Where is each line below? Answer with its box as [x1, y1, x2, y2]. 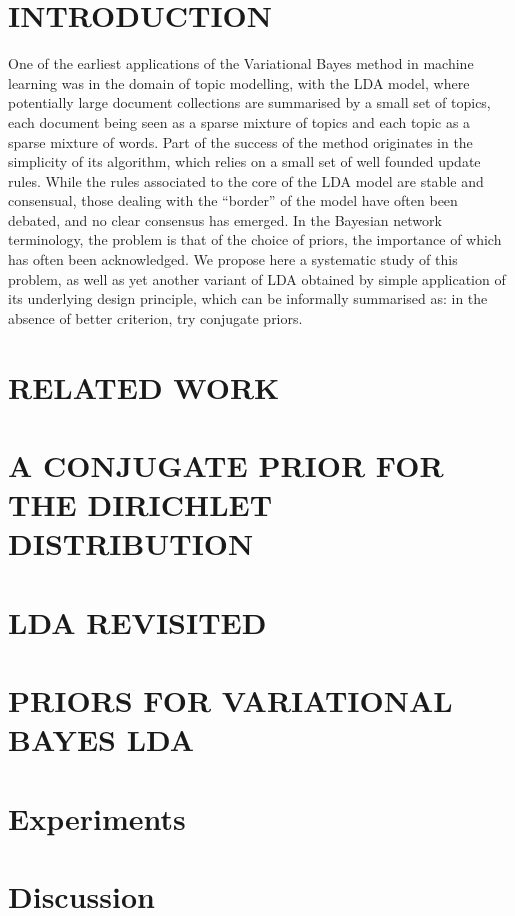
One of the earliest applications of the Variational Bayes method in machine [8, 53, 474, 74]
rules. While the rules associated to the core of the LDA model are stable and [8, 170, 484, 191]
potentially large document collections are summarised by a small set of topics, [8, 92, 491, 113]
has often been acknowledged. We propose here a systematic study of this [8, 249, 458, 270]
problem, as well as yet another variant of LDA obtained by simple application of [8, 268, 506, 289]
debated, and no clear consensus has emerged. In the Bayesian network [8, 209, 442, 230]
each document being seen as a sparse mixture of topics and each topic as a [8, 111, 471, 132]
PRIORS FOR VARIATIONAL [8, 680, 453, 721]
